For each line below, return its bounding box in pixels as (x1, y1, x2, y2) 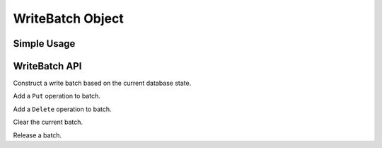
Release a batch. (13, 131, 62, 140)
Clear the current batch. (13, 118, 83, 127)
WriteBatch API (13, 60, 82, 72)
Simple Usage (13, 38, 76, 50)
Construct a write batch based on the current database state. (13, 79, 192, 88)
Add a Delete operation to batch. (13, 105, 112, 113)
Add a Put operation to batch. (13, 92, 100, 101)
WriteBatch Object (13, 11, 124, 26)
